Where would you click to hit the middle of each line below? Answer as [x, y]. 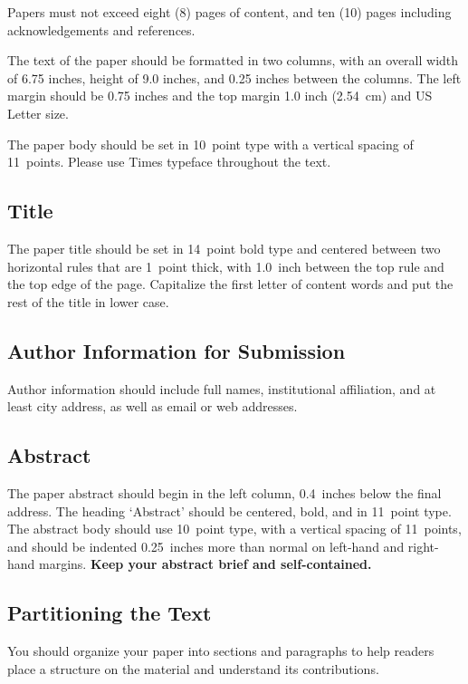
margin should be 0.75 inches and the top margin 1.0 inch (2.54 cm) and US [220, 96]
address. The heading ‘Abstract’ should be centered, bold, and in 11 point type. [229, 511]
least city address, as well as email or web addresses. [153, 406]
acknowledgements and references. [101, 29]
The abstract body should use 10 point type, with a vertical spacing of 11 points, [234, 529]
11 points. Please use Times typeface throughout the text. [169, 162]
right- [423, 546]
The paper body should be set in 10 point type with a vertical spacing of [210, 144]
